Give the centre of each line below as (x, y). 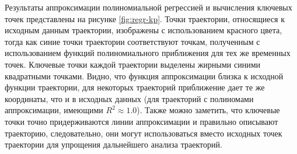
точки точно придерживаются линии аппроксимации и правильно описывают (141, 121)
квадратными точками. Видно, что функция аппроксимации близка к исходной (144, 76)
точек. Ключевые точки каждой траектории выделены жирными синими (133, 64)
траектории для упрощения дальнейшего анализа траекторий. (113, 144)
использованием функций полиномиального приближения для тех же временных (148, 53)
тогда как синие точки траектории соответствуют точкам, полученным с (132, 41)
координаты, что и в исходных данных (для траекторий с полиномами (129, 98)
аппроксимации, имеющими (54, 110)
